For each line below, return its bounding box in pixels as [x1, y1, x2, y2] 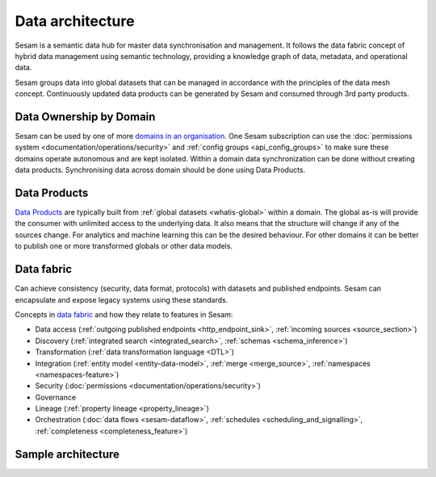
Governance [35, 392, 77, 402]
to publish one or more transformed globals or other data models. [15, 241, 233, 251]
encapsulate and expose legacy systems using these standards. [15, 295, 228, 304]
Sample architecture [15, 447, 120, 461]
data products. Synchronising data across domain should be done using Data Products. [15, 165, 306, 175]
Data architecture [15, 12, 135, 30]
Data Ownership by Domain [15, 110, 156, 123]
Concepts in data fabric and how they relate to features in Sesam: [15, 309, 233, 319]
